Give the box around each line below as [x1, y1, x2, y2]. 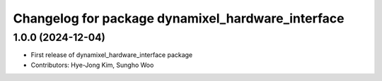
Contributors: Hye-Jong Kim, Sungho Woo [30, 61, 154, 69]
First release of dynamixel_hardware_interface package [30, 51, 193, 59]
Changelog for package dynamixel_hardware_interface [13, 11, 345, 26]
